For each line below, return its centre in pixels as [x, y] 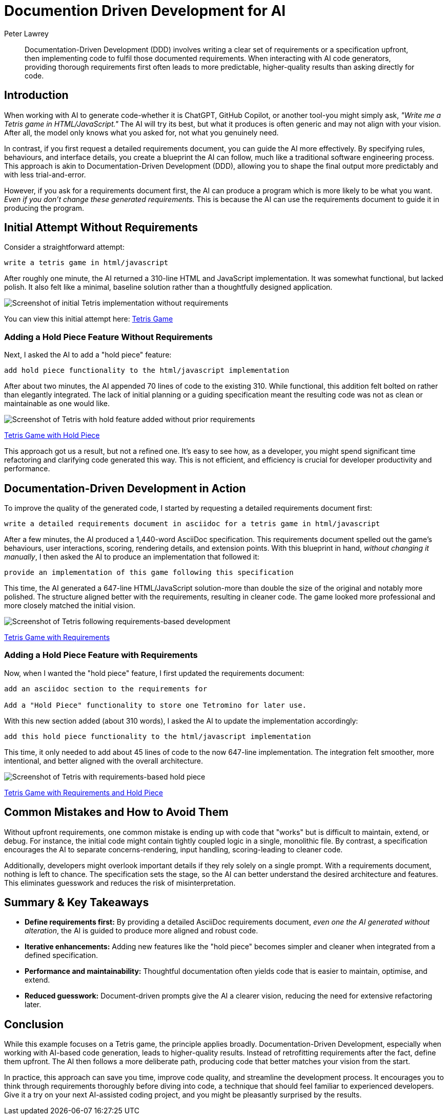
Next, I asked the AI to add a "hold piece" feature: [88, 355]
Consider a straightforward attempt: [64, 247]
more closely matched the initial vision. [70, 606]
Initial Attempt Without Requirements [101, 228]
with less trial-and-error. [45, 174]
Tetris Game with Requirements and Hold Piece [84, 792]
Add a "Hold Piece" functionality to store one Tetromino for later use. [156, 705]
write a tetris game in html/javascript [86, 263]
